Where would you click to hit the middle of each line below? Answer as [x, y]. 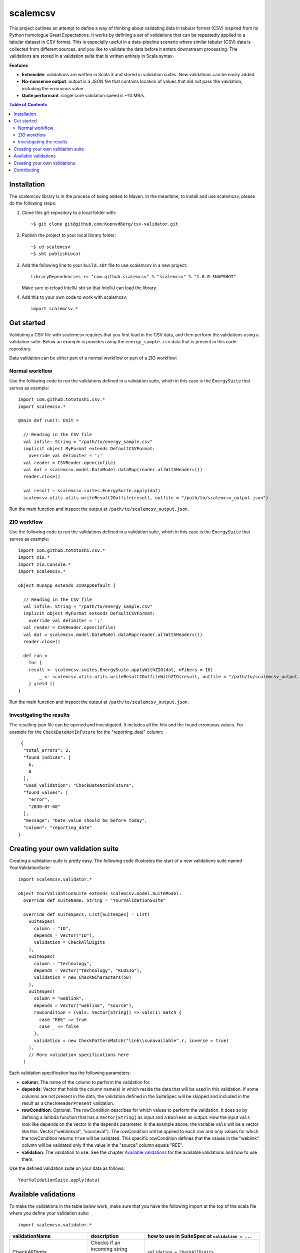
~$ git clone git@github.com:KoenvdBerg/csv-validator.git [104, 224]
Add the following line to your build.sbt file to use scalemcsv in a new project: [104, 265]
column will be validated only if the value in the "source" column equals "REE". [102, 1145]
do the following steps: [33, 203]
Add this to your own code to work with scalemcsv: [74, 297]
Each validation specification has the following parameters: [70, 1073]
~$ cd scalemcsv [50, 247]
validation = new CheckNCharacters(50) [83, 978]
